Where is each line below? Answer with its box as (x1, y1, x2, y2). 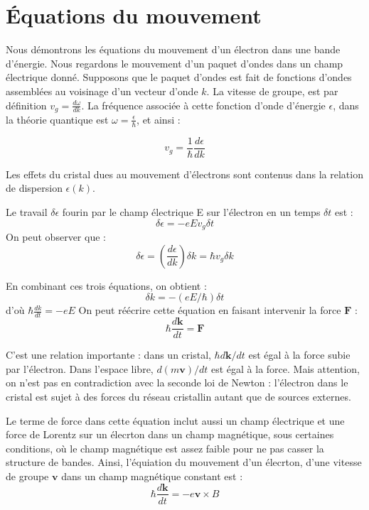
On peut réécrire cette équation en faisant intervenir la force (78, 303, 341, 318)
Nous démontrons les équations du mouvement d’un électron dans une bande (6, 42, 341, 57)
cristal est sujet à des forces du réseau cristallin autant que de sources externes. (6, 389, 351, 403)
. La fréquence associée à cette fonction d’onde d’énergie (81, 97, 326, 112)
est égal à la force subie (248, 347, 351, 362)
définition (6, 97, 47, 112)
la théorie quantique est (6, 112, 109, 126)
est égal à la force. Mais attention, (210, 361, 360, 376)
